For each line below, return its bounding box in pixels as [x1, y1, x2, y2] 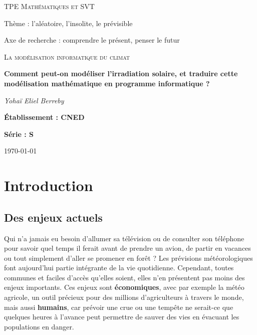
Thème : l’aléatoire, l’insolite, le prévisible [4, 18, 133, 28]
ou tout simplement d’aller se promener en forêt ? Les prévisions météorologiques [4, 252, 253, 263]
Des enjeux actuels [4, 209, 103, 225]
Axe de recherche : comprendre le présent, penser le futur [4, 35, 180, 45]
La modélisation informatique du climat [4, 51, 130, 62]
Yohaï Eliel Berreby [4, 95, 64, 105]
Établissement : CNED [4, 112, 85, 122]
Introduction [4, 175, 93, 196]
